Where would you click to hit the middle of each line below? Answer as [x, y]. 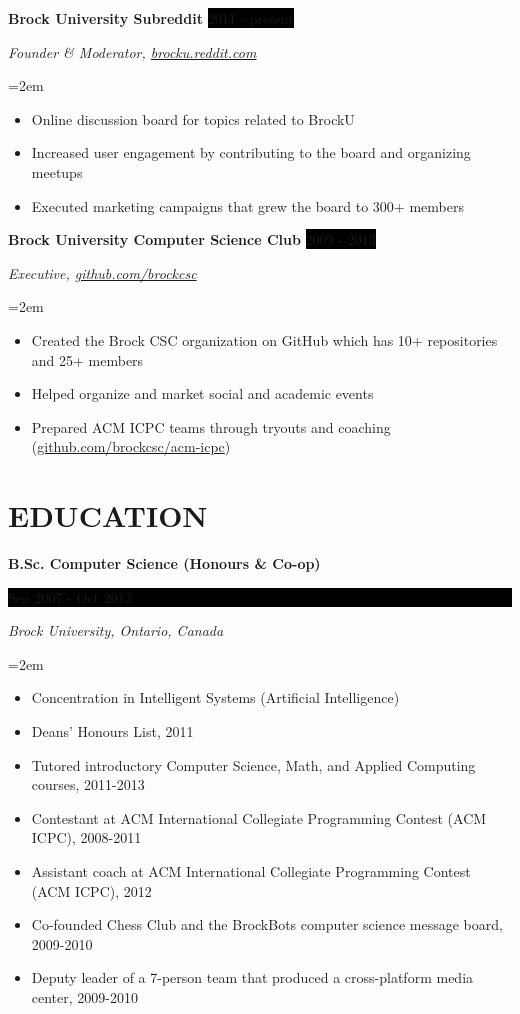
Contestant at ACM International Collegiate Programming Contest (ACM [259, 817]
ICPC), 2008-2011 [86, 837]
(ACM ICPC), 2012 [91, 890]
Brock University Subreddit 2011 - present [151, 18]
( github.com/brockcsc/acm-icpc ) [131, 446]
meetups [57, 171]
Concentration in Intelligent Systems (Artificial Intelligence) [215, 697]
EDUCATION [108, 515]
